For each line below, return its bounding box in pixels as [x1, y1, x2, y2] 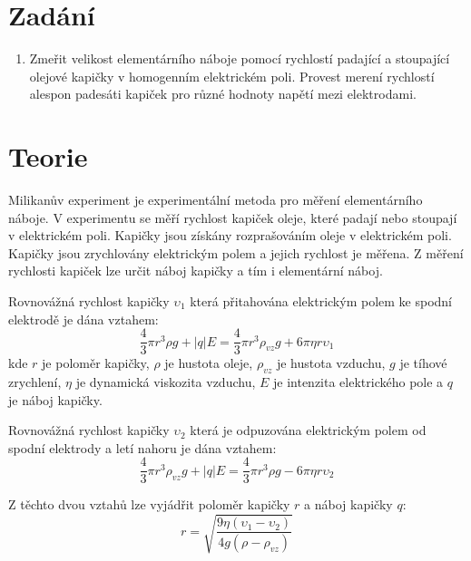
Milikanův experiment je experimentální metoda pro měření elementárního [8, 190, 423, 209]
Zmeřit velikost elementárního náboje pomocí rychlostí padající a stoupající [29, 49, 450, 68]
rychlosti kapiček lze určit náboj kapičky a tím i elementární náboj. [8, 261, 383, 280]
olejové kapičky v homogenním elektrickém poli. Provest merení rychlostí [29, 66, 435, 85]
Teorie [8, 138, 88, 175]
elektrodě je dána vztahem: [8, 309, 159, 328]
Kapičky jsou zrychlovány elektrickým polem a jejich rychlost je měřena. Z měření [8, 243, 464, 262]
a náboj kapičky [304, 495, 393, 514]
